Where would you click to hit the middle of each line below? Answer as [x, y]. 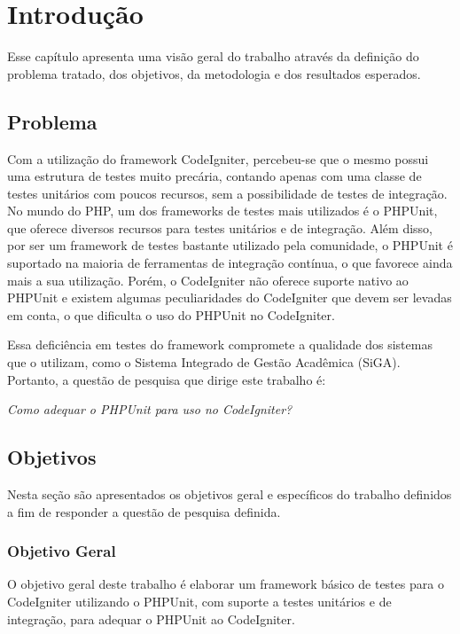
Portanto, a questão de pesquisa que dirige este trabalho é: [167, 379]
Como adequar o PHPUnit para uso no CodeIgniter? [150, 409]
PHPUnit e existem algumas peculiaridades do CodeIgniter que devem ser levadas [230, 297]
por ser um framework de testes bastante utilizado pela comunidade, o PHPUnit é [230, 245]
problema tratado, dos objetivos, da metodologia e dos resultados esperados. [214, 73]
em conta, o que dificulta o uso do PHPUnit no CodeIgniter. [171, 314]
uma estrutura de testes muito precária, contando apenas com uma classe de [214, 176]
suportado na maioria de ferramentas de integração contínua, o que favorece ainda [230, 263]
